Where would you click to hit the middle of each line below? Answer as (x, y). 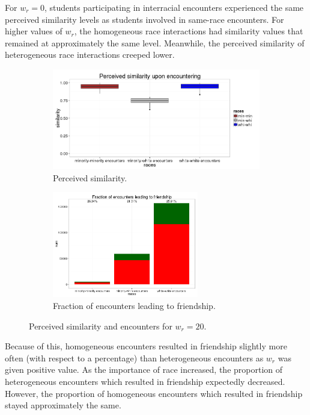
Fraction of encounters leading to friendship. (134, 305)
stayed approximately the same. (63, 405)
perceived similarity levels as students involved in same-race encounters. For (144, 19)
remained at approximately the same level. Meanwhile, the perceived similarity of (155, 42)
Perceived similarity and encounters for (101, 326)
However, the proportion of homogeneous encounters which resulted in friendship (154, 393)
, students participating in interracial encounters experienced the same (174, 7)
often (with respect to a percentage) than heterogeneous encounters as (134, 357)
